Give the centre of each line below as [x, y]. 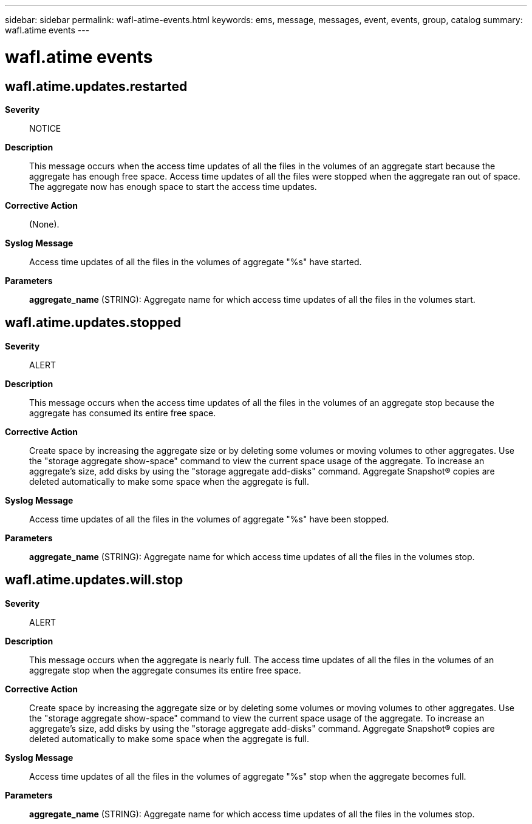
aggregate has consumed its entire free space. [123, 413]
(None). [44, 224]
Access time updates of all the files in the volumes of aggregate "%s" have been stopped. [209, 519]
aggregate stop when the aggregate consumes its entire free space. [165, 670]
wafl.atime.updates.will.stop [94, 580]
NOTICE [45, 128]
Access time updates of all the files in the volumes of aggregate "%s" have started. [196, 262]
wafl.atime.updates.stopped [93, 323]
